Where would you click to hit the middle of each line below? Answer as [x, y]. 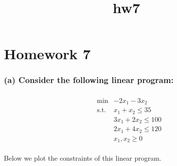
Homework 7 [47, 54]
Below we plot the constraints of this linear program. [83, 158]
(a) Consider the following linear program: [89, 80]
